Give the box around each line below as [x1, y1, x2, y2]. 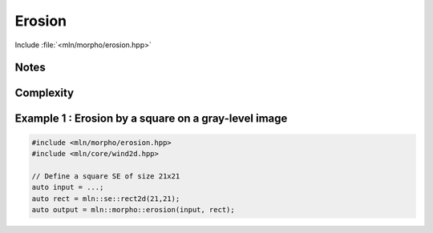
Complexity [14, 86, 75, 100]
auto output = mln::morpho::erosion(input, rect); [31, 205, 236, 214]
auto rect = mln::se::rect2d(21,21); [31, 194, 180, 203]
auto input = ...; [31, 183, 104, 192]
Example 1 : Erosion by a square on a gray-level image [14, 112, 288, 126]
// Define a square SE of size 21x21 [31, 171, 180, 180]
